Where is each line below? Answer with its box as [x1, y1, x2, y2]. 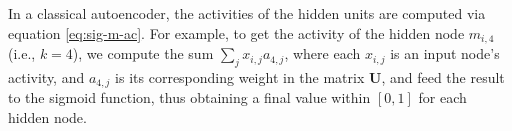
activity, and [8, 66, 85, 87]
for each [418, 87, 467, 108]
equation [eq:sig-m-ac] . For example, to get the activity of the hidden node [8, 22, 465, 43]
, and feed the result [381, 66, 505, 87]
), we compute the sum [72, 43, 214, 64]
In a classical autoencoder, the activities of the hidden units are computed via [8, 3, 486, 23]
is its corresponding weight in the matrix [115, 66, 365, 87]
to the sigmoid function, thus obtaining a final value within [8, 87, 371, 108]
